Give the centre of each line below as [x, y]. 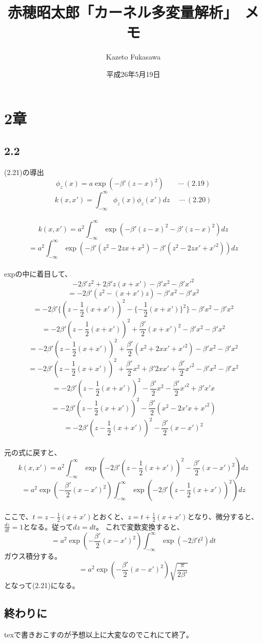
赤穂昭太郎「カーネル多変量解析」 [119, 12]
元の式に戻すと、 [33, 452]
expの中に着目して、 [38, 273]
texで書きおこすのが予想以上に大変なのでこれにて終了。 [99, 635]
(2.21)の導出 [24, 172]
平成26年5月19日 [133, 74]
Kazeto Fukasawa [133, 57]
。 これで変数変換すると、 [140, 526]
